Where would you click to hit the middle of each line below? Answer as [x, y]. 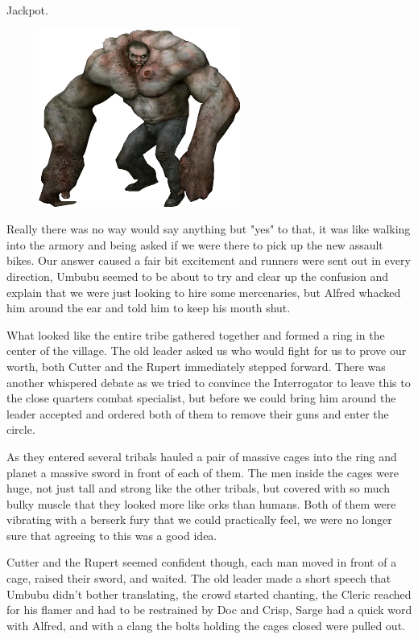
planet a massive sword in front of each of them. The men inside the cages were [203, 472]
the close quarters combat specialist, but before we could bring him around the [201, 398]
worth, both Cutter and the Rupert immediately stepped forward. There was [196, 366]
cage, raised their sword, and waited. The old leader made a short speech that [199, 578]
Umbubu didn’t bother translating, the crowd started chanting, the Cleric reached [209, 594]
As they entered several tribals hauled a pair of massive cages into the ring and [202, 456]
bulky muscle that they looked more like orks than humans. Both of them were [201, 503]
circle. [21, 429]
